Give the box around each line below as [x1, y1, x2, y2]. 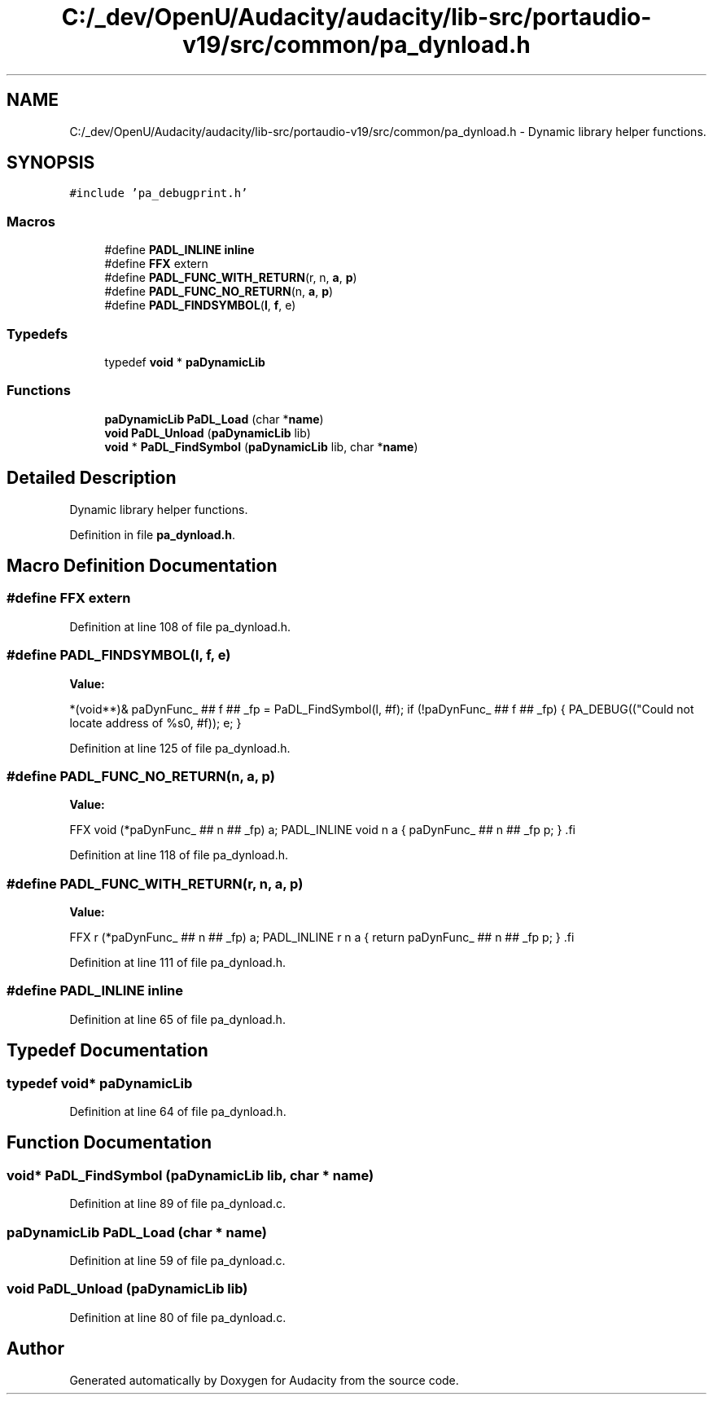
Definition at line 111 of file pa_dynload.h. [69, 955, 287, 969]
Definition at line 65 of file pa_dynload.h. [69, 1012, 286, 1026]
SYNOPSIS [7, 152, 95, 173]
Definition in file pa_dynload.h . [69, 527, 235, 542]
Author [7, 1338, 64, 1359]
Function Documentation [7, 1132, 212, 1153]
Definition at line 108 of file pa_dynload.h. [69, 619, 291, 634]
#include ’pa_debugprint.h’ [69, 187, 248, 200]
